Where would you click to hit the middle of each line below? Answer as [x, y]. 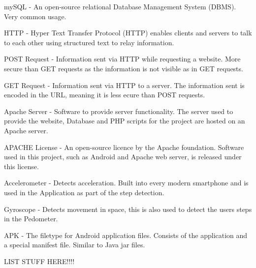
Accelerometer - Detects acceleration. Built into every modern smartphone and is [126, 183]
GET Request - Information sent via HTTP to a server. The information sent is [124, 85]
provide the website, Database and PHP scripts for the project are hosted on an [125, 121]
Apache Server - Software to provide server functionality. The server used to [119, 111]
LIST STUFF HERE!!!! [39, 261]
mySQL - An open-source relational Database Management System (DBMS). [120, 6]
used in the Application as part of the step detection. [84, 192]
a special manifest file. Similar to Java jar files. [75, 245]
